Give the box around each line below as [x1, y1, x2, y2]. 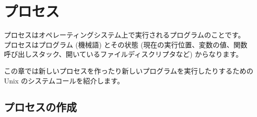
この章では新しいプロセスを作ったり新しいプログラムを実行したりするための [4, 65, 254, 76]
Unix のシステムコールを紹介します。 [4, 75, 124, 85]
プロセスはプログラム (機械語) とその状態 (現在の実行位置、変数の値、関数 [4, 39, 248, 49]
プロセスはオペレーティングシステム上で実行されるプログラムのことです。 [4, 30, 245, 40]
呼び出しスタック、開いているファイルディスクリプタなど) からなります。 [4, 49, 243, 59]
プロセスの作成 [4, 99, 77, 115]
